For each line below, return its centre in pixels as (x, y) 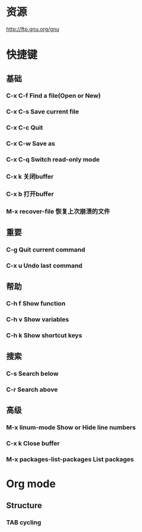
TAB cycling (24, 522)
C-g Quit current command (46, 250)
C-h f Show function (36, 303)
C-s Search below (33, 373)
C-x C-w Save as (31, 144)
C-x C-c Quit (25, 128)
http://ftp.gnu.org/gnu (33, 29)
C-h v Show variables (38, 319)
